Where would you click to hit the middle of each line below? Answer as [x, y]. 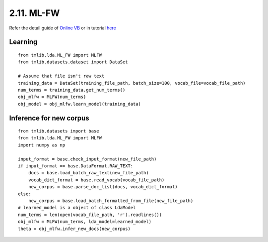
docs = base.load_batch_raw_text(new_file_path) [88, 173]
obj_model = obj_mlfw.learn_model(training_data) [80, 104]
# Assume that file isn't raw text [61, 76]
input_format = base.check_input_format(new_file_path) [87, 159]
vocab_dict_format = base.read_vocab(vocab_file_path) [96, 180]
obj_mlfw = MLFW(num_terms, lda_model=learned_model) [85, 222]
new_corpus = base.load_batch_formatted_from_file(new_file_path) [111, 201]
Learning [23, 42]
